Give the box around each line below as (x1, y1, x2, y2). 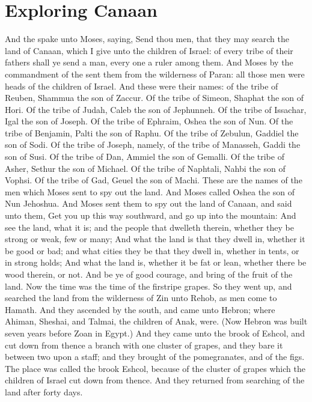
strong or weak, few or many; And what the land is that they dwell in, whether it (5, 233, 305, 245)
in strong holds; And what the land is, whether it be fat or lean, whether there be (5, 256, 307, 269)
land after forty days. (5, 385, 83, 398)
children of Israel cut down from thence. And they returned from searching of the (5, 374, 305, 386)
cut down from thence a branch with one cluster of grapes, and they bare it (5, 338, 283, 351)
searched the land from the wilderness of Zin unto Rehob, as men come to (5, 291, 277, 304)
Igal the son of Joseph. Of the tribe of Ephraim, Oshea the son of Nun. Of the (5, 115, 293, 127)
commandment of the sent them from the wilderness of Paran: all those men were (5, 67, 305, 80)
